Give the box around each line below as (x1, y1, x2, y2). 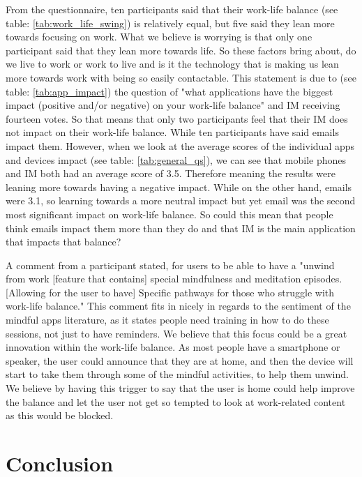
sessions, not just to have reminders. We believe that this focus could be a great (6, 326, 347, 340)
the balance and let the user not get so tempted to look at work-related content (6, 394, 346, 409)
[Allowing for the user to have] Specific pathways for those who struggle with (6, 285, 335, 299)
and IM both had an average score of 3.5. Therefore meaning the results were (6, 166, 335, 181)
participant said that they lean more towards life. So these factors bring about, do (6, 43, 356, 57)
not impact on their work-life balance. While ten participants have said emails (6, 125, 339, 139)
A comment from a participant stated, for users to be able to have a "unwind (6, 257, 335, 272)
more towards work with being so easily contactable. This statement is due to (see (6, 70, 357, 84)
